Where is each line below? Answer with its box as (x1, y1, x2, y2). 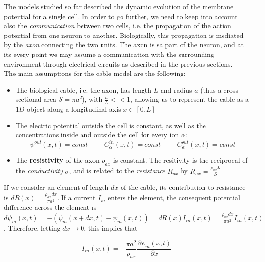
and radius (160, 84, 192, 94)
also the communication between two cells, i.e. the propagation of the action (4, 20, 231, 31)
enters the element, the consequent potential (108, 192, 240, 203)
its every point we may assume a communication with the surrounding (4, 49, 214, 59)
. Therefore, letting (4, 223, 61, 233)
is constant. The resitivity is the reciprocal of (113, 155, 248, 165)
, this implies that (84, 223, 138, 233)
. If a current (57, 192, 96, 203)
